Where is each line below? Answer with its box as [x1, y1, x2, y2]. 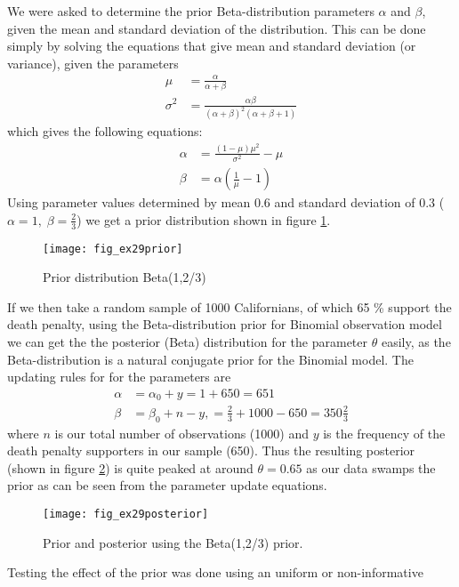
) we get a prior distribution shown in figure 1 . [76, 210, 331, 229]
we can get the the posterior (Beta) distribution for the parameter [7, 333, 368, 351]
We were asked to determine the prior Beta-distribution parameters [7, 2, 374, 20]
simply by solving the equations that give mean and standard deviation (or [7, 36, 416, 55]
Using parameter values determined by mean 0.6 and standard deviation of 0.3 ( [7, 193, 445, 212]
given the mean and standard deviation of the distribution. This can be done [7, 19, 426, 37]
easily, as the [381, 333, 451, 351]
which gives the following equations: [7, 122, 203, 141]
